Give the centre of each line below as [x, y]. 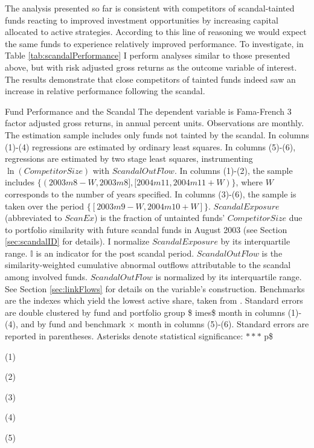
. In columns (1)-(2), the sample [233, 170]
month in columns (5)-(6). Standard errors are [223, 324]
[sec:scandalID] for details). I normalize [77, 241]
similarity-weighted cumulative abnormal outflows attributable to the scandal [148, 265]
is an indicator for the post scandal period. [115, 253]
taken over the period [45, 206]
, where [249, 182]
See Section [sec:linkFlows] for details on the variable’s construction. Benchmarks [155, 288]
